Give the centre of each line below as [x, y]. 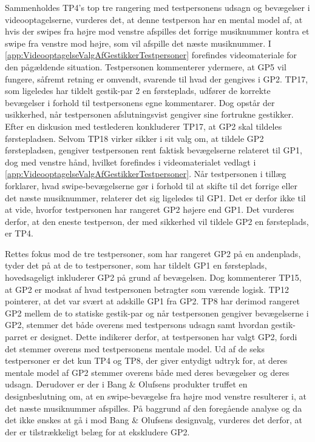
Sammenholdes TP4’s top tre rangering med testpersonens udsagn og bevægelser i [157, 7]
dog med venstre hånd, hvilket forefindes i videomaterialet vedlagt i [130, 162]
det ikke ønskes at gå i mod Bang [67, 420]
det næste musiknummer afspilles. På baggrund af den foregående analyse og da [154, 408]
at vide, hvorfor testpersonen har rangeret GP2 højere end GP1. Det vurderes [150, 209]
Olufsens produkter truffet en [193, 384]
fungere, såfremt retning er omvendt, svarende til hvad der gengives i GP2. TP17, [157, 79]
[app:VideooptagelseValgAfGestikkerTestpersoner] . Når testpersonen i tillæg [146, 174]
